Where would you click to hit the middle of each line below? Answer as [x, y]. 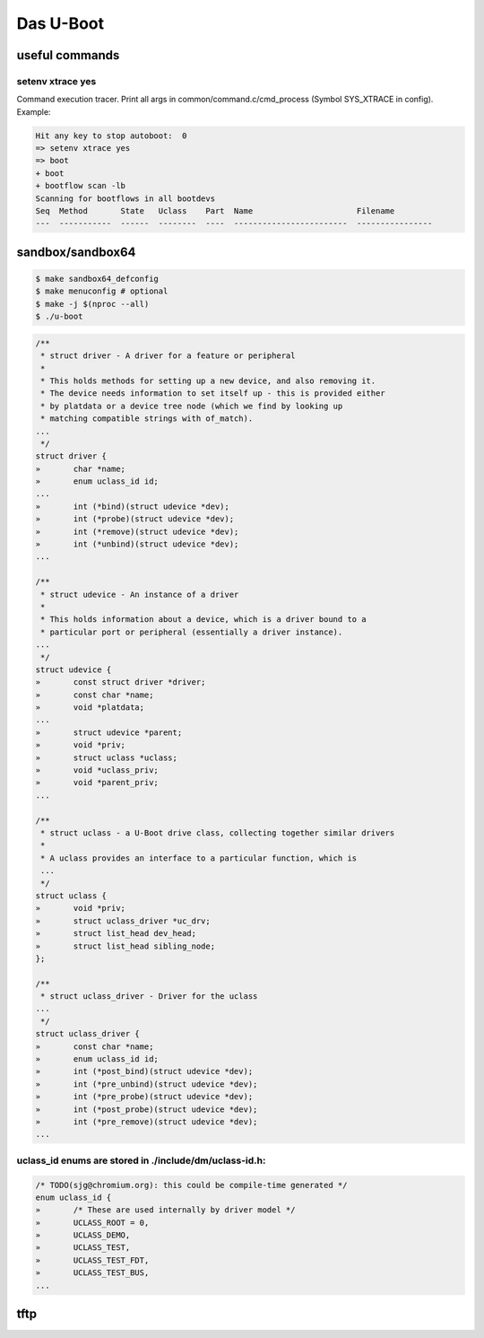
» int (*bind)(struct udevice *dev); [133, 506]
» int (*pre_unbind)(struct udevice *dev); [147, 1084]
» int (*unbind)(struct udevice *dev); [137, 544]
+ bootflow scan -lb [80, 186]
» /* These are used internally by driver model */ [165, 1210]
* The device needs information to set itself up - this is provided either [213, 394]
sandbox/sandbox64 [76, 252]
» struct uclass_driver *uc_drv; [123, 921]
